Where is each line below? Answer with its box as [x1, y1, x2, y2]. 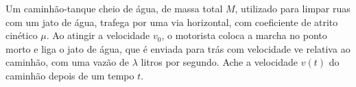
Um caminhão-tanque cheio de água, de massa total [5, 1, 223, 15]
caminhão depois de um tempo [5, 68, 134, 82]
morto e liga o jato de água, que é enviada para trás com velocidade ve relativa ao [5, 41, 351, 55]
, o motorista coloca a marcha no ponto [161, 28, 327, 42]
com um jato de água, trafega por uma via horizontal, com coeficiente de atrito [5, 14, 338, 29]
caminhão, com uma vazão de [5, 55, 130, 69]
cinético [5, 28, 38, 42]
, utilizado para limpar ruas [235, 1, 351, 15]
